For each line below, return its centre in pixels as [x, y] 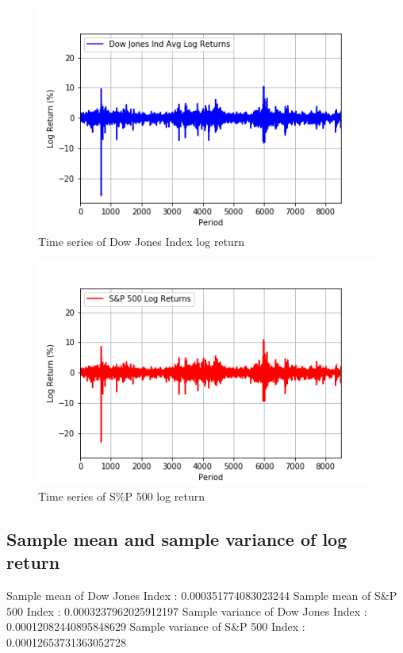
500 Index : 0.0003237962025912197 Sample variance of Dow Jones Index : [187, 611]
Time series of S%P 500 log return [122, 496]
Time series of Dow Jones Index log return [142, 242]
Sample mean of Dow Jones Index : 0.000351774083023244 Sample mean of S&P [202, 595]
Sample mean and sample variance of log [177, 539]
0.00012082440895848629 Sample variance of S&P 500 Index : [156, 626]
